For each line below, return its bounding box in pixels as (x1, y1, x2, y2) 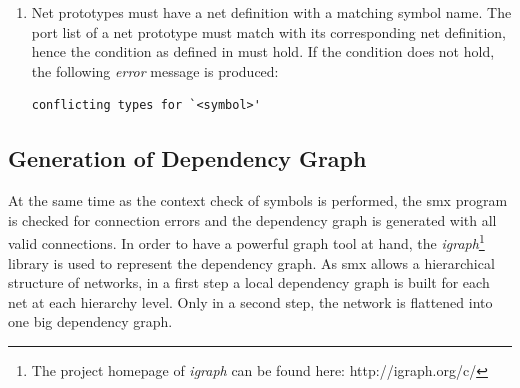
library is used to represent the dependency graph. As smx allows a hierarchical (8, 252, 495, 273)
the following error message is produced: (31, 60, 279, 81)
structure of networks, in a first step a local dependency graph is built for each (8, 272, 490, 293)
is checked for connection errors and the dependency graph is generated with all (8, 209, 497, 230)
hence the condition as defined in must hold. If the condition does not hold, (31, 41, 495, 62)
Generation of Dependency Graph (8, 143, 367, 174)
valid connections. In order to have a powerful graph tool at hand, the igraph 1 (8, 230, 485, 254)
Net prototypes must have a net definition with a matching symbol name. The (31, 2, 512, 22)
